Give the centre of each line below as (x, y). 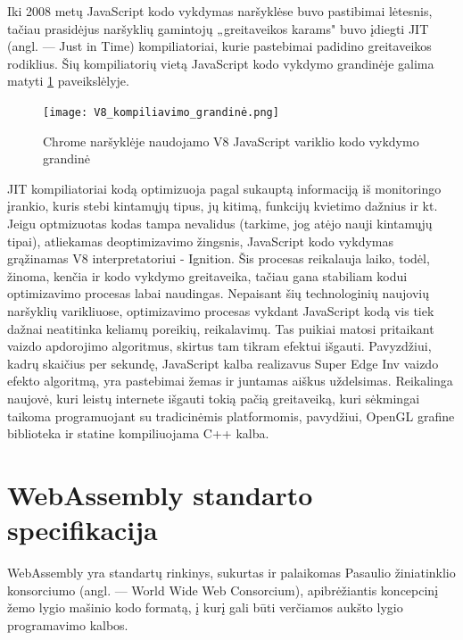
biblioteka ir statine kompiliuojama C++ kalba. (138, 433)
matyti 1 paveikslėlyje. (68, 81)
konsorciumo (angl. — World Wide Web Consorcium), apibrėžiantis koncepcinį (223, 590)
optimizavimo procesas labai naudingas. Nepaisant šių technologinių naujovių (218, 293)
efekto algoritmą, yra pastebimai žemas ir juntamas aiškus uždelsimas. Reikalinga (230, 381)
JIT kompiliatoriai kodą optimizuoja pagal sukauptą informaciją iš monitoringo (224, 188)
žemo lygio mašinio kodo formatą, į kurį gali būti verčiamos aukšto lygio (205, 607)
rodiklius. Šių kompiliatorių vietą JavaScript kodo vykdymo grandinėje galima (221, 63)
